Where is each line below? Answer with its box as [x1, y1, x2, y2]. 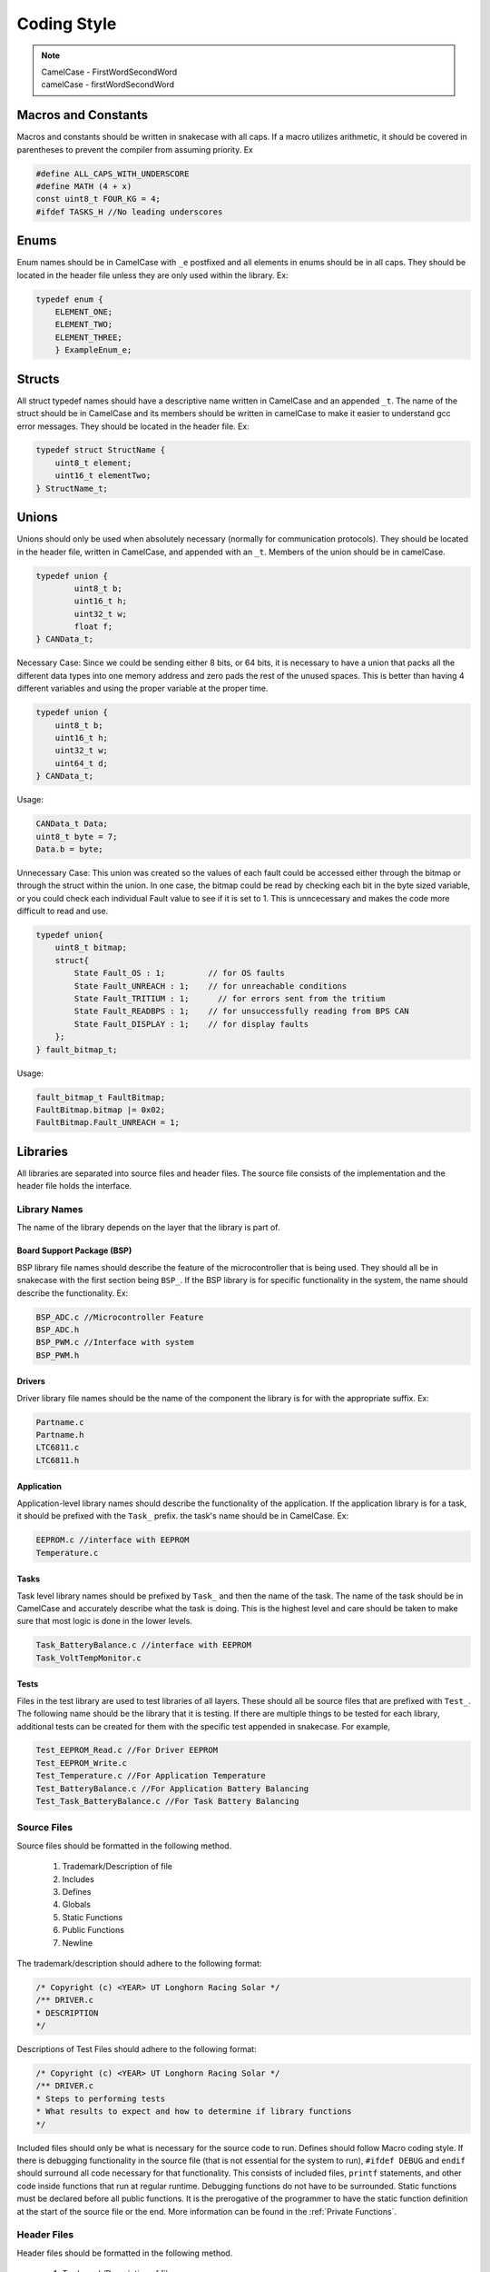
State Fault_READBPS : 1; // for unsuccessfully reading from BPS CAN [73, 1006, 410, 1017]
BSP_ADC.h [35, 1324, 80, 1335]
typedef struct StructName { [35, 445, 166, 455]
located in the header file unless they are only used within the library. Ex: [16, 269, 289, 281]
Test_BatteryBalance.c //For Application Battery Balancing [35, 1783, 309, 1794]
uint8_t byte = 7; [35, 832, 118, 842]
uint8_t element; [54, 457, 132, 468]
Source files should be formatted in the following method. [16, 1840, 232, 1851]
